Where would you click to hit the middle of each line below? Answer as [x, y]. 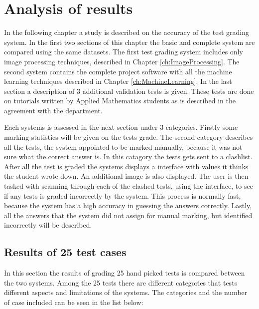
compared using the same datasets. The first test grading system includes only [124, 52]
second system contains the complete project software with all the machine [118, 71]
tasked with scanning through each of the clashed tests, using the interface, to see [129, 186]
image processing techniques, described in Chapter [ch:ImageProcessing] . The [122, 61]
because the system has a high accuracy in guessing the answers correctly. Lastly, [128, 205]
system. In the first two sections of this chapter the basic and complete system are [129, 42]
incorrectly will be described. [48, 225]
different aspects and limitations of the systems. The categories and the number [126, 292]
